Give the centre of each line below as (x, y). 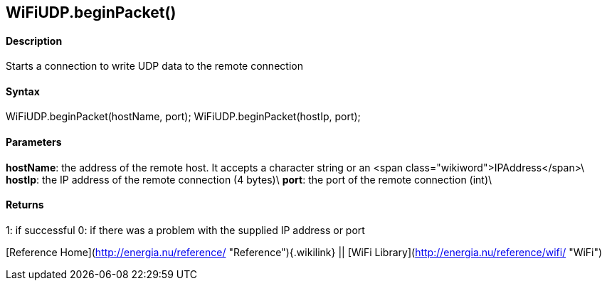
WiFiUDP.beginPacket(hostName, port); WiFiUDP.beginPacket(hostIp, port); (183, 117)
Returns (25, 205)
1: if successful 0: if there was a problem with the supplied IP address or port (185, 230)
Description (34, 41)
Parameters (34, 142)
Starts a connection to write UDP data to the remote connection (154, 66)
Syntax (23, 91)
